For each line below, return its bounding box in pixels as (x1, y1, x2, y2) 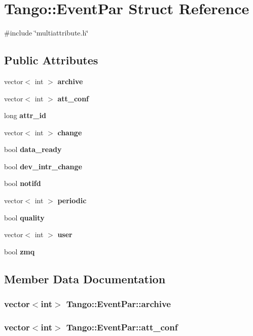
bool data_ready (4, 144, 62, 155)
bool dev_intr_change (4, 161, 82, 171)
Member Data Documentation (4, 271, 166, 286)
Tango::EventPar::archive (66, 297, 171, 310)
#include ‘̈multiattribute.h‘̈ (4, 27, 89, 38)
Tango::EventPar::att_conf (66, 321, 178, 333)
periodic (57, 195, 87, 206)
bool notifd (4, 178, 41, 189)
